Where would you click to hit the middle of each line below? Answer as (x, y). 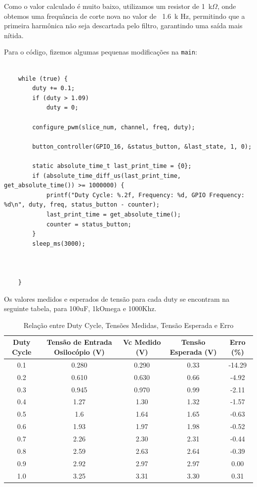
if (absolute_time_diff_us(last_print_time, (107, 176)
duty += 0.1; (54, 88)
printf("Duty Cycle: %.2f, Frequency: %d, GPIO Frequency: (145, 195)
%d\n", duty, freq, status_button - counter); (82, 205)
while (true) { (43, 79)
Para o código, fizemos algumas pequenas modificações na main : (101, 52)
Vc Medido (142, 342)
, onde (227, 6)
